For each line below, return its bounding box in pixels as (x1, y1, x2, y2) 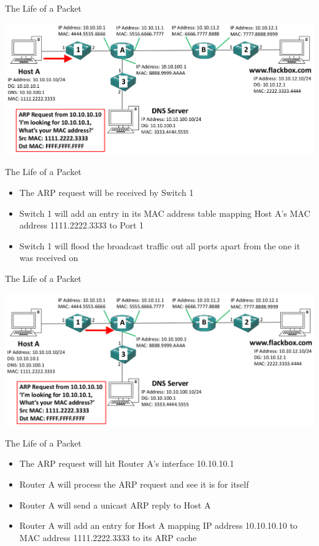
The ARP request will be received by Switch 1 (19, 186, 194, 199)
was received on (19, 251, 79, 264)
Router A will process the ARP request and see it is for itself (19, 478, 249, 490)
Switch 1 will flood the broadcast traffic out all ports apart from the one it (19, 239, 301, 252)
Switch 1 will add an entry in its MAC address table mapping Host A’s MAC (19, 206, 310, 219)
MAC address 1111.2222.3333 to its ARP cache (19, 531, 197, 544)
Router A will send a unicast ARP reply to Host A (19, 498, 211, 511)
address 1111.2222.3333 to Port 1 (19, 219, 144, 232)
